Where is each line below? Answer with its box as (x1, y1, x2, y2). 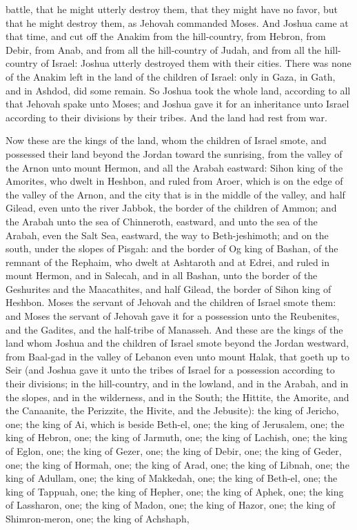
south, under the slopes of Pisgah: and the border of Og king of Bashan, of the (6, 241, 338, 256)
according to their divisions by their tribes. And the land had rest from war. (6, 110, 327, 124)
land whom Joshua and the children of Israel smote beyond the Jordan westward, (6, 336, 349, 350)
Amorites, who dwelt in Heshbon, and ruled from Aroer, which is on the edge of (6, 174, 343, 188)
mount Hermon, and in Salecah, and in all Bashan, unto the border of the (6, 268, 318, 283)
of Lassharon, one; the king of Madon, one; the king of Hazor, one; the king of (6, 498, 336, 512)
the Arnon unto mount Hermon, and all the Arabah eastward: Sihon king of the (6, 160, 343, 174)
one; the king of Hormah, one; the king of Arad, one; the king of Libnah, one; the (6, 457, 349, 471)
